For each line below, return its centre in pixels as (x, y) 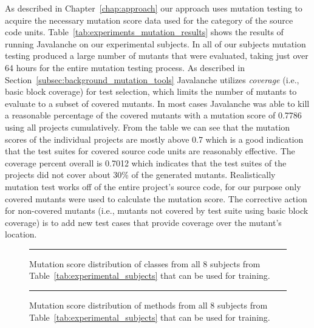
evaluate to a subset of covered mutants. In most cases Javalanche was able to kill (157, 103)
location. (21, 234)
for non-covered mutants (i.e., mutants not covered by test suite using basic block (157, 210)
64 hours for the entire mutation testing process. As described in (125, 67)
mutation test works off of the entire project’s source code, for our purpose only (153, 186)
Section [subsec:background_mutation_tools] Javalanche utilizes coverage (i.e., (152, 79)
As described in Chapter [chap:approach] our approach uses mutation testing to (154, 8)
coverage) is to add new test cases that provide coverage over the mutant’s (143, 222)
